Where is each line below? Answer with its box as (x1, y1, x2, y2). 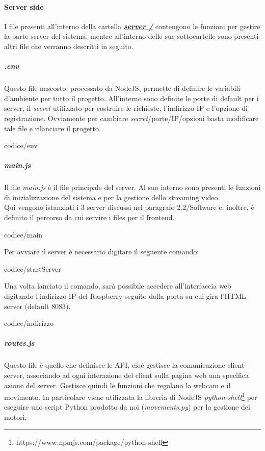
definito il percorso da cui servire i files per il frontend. (4, 212, 175, 223)
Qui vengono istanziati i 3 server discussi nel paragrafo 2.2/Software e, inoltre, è (4, 202, 254, 212)
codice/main (4, 229, 43, 240)
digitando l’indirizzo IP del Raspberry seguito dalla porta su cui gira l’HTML (4, 291, 246, 301)
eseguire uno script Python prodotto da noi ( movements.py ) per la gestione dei (4, 401, 250, 412)
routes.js (4, 338, 35, 348)
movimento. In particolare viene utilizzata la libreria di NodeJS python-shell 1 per (4, 390, 257, 402)
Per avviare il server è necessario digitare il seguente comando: (4, 246, 199, 257)
